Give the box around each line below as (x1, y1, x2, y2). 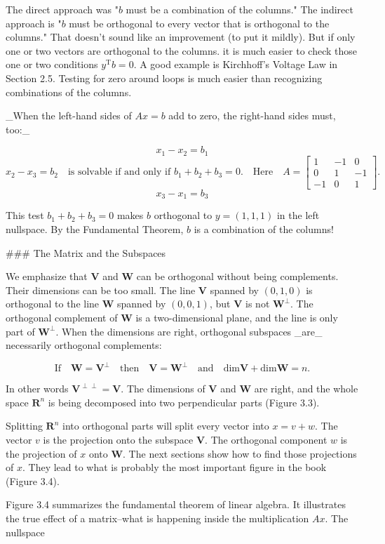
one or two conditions (6, 57, 98, 72)
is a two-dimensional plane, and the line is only (135, 310, 338, 324)
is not (245, 296, 270, 311)
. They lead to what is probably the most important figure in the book (22, 460, 327, 475)
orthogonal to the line (6, 296, 100, 311)
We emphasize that (6, 269, 88, 284)
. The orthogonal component (205, 432, 327, 446)
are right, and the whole (254, 381, 358, 396)
